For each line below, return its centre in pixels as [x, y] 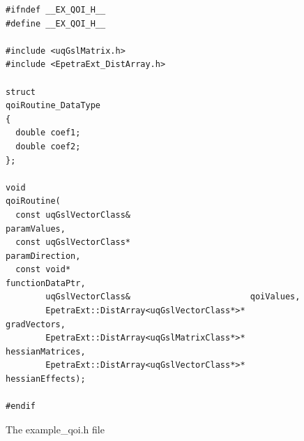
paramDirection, [43, 256]
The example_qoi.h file [55, 429]
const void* [43, 270]
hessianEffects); [46, 379]
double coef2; [48, 146]
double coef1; [48, 133]
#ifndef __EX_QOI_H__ [56, 10]
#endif [21, 406]
